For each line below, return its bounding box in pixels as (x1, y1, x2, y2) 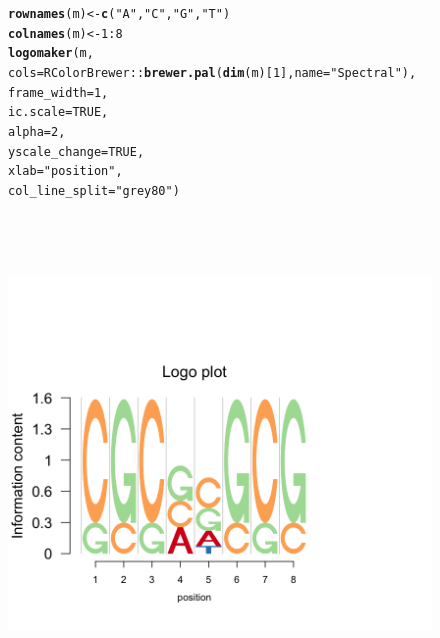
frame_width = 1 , (8, 85, 109, 100)
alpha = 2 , (8, 124, 66, 139)
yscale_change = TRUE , (8, 144, 145, 159)
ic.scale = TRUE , (8, 105, 109, 120)
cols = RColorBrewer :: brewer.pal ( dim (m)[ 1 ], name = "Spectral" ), (8, 65, 417, 80)
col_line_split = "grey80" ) (8, 183, 180, 198)
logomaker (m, (8, 46, 94, 61)
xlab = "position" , (8, 164, 123, 179)
